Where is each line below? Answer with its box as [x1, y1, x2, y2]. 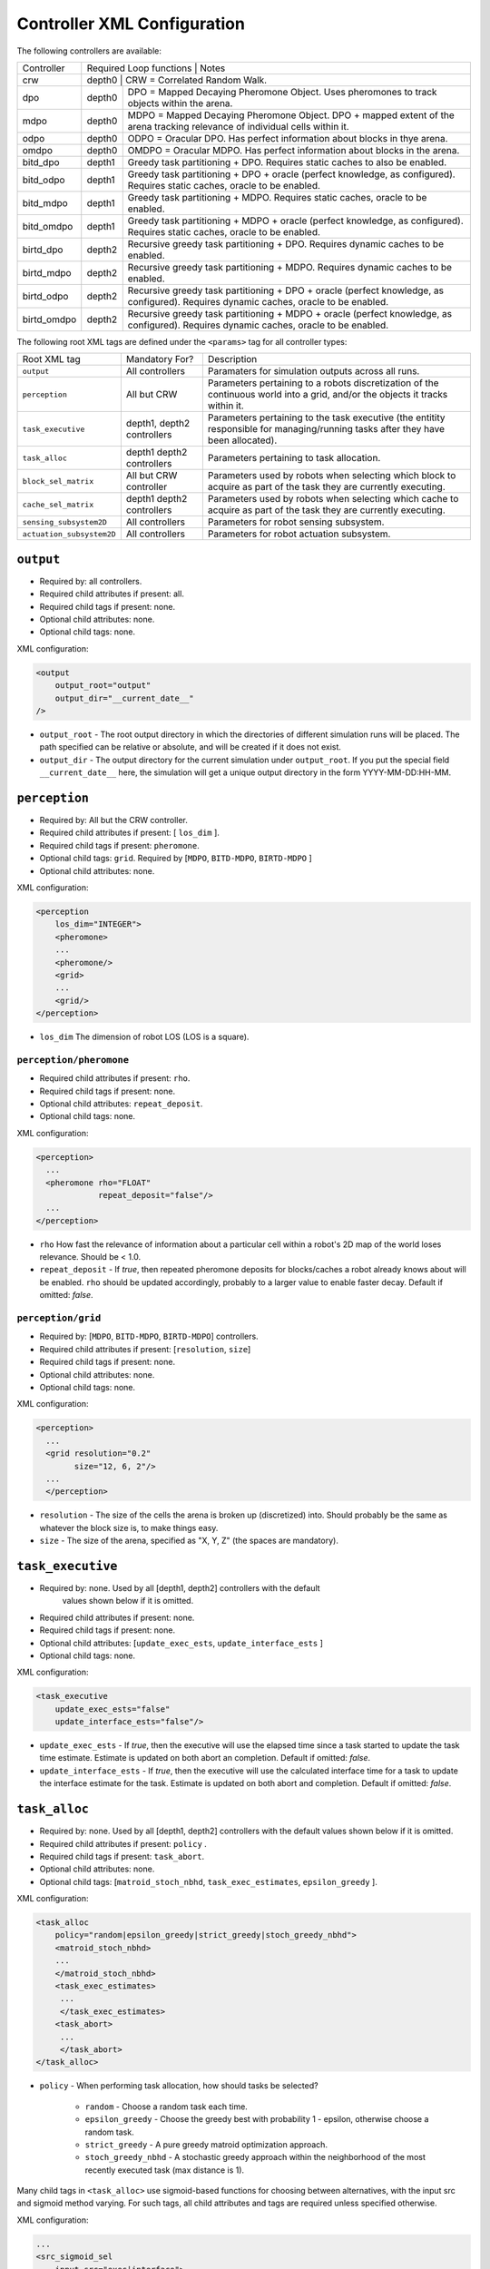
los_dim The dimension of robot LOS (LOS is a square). [39, 1031, 250, 1043]
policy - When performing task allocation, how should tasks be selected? [39, 2080, 318, 2091]
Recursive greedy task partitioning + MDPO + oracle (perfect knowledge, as [127, 307, 453, 319]
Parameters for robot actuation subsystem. [207, 527, 391, 540]
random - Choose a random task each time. [84, 2101, 249, 2112]
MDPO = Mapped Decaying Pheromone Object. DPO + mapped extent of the [127, 109, 455, 122]
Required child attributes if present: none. [39, 1612, 195, 1623]
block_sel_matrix [22, 476, 94, 486]
